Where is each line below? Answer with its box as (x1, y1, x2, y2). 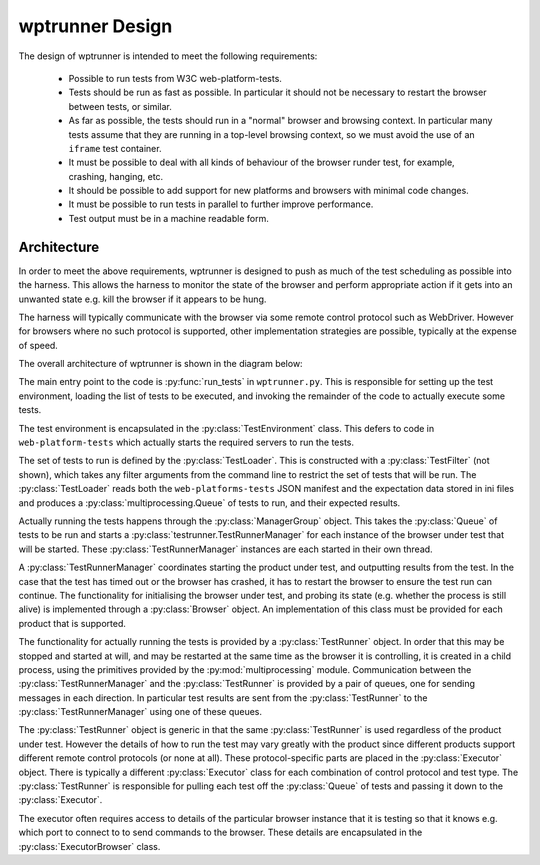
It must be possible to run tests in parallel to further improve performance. (68, 198, 374, 210)
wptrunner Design (18, 15, 173, 37)
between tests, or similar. (68, 100, 172, 112)
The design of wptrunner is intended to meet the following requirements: (18, 50, 318, 62)
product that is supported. (18, 617, 127, 629)
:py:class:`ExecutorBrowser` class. (18, 840, 161, 852)
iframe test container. (68, 142, 162, 154)
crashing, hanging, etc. (68, 170, 164, 182)
